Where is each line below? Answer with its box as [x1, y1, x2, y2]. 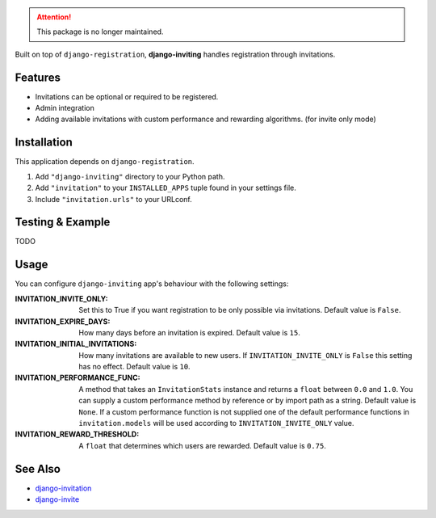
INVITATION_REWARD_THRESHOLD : [15, 429, 140, 440]
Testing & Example [15, 215, 111, 230]
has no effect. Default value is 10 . [78, 362, 191, 372]
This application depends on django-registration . [15, 157, 195, 166]
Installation [15, 136, 73, 150]
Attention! [36, 12, 72, 22]
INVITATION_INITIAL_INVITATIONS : [15, 339, 137, 349]
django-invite [35, 495, 80, 504]
